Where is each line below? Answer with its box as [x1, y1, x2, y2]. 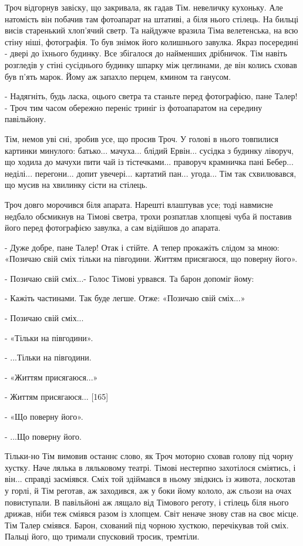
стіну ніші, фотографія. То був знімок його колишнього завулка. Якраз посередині [5, 35, 299, 48]
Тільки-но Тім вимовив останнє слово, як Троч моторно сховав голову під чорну [5, 450, 294, 462]
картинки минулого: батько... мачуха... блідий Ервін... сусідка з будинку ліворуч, [5, 144, 294, 156]
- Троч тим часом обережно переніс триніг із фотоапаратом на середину [5, 101, 262, 113]
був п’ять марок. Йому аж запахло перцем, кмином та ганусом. [5, 70, 231, 82]
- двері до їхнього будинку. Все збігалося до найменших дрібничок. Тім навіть [5, 47, 287, 59]
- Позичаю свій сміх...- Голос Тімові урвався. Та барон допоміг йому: [5, 272, 254, 284]
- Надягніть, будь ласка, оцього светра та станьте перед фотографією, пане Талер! [5, 90, 298, 102]
